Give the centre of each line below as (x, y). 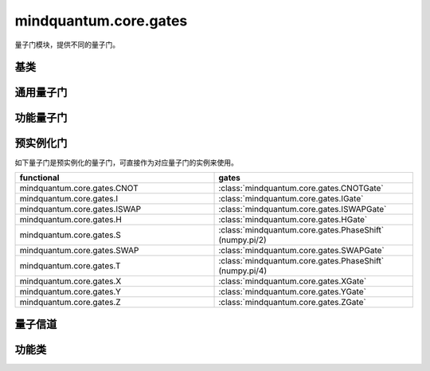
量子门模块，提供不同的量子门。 (67, 45)
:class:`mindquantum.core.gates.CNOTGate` (301, 188)
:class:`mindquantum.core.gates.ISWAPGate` (303, 209)
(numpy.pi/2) (242, 240)
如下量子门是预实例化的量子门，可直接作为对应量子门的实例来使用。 (126, 162)
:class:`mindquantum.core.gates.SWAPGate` (302, 250)
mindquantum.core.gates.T (70, 265)
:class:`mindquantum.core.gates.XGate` (293, 281)
